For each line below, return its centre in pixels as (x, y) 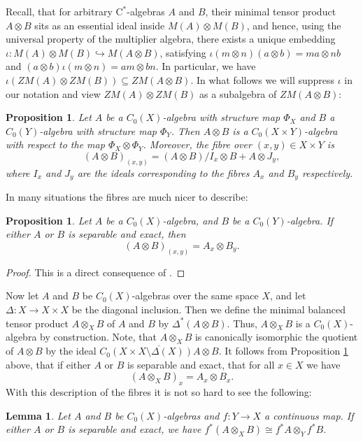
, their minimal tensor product (271, 11)
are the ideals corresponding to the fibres (163, 172)
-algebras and (191, 415)
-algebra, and (190, 220)
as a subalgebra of (238, 93)
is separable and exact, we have (135, 429)
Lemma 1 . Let (38, 415)
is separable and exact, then (127, 234)
